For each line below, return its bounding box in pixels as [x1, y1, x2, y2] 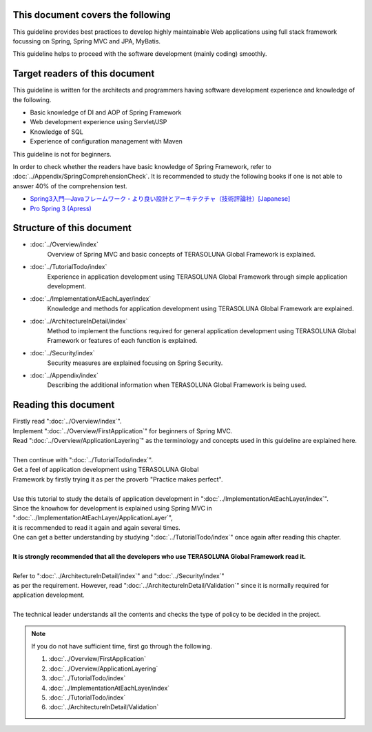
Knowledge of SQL [30, 128, 84, 136]
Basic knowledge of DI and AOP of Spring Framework [30, 108, 182, 117]
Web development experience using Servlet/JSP [30, 118, 167, 126]
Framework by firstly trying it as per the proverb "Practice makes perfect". [12, 475, 223, 483]
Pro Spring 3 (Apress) [30, 204, 92, 212]
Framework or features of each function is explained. [47, 336, 198, 344]
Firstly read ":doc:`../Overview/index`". [12, 417, 122, 426]
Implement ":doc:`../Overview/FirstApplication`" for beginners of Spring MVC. [12, 426, 233, 435]
